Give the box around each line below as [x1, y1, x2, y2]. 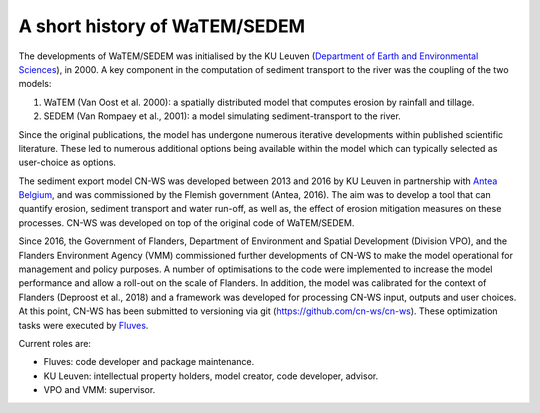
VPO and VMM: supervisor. [43, 384, 156, 396]
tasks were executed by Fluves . [18, 319, 149, 331]
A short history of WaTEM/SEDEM [18, 15, 305, 37]
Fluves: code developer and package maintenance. [43, 356, 255, 368]
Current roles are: [18, 337, 92, 349]
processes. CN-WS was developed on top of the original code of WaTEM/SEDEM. [18, 216, 355, 229]
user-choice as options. [18, 156, 117, 169]
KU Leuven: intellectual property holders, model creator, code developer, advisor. [43, 370, 379, 382]
